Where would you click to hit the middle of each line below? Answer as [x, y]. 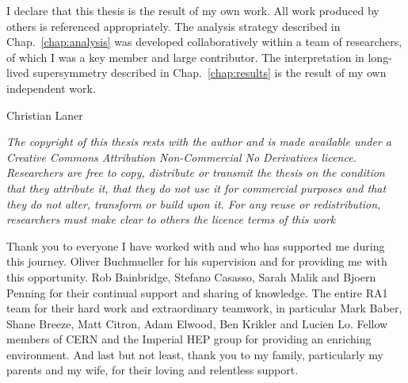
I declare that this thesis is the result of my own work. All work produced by [193, 10]
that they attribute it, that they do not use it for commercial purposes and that [196, 188]
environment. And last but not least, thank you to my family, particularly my [195, 354]
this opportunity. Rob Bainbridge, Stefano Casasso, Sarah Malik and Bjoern [191, 276]
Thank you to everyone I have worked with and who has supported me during [196, 245]
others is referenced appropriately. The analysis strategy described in [173, 26]
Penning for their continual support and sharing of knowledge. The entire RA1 [197, 292]
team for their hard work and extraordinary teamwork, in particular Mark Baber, [204, 308]
